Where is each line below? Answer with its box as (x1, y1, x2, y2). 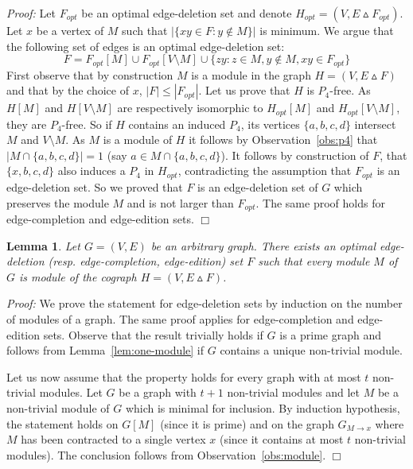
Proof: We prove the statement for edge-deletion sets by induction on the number (6, 295, 403, 312)
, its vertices (240, 115, 300, 132)
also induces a (57, 162, 126, 179)
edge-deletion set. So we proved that (6, 178, 183, 195)
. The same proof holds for (255, 194, 385, 211)
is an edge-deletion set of (197, 178, 318, 195)
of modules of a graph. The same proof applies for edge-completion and (6, 310, 354, 327)
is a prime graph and (279, 326, 381, 343)
